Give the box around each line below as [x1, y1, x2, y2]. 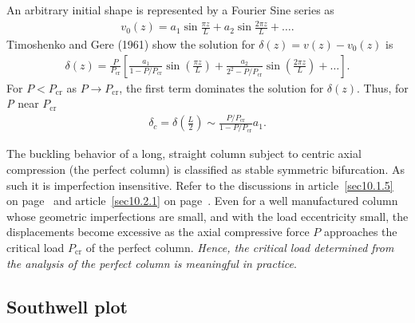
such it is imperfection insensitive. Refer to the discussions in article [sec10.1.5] [6, 176, 393, 193]
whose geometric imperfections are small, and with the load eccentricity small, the [6, 207, 409, 224]
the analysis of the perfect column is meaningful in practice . [6, 254, 297, 271]
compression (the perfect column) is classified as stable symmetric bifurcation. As [6, 161, 405, 178]
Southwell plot [6, 293, 128, 318]
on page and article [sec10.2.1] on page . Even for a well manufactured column [6, 192, 398, 209]
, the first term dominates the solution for [119, 79, 324, 96]
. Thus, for [357, 79, 409, 96]
